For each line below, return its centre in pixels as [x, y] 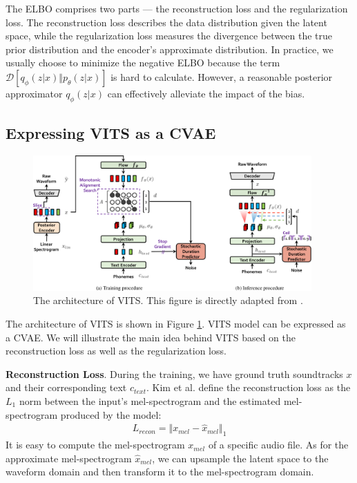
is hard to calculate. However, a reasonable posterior [222, 76]
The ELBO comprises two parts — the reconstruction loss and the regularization [177, 8]
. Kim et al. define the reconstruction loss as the [249, 387]
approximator [34, 93]
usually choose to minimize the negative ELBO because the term [143, 63]
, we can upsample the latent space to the [240, 458]
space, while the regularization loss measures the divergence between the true [169, 36]
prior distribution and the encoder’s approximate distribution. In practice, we [170, 49]
